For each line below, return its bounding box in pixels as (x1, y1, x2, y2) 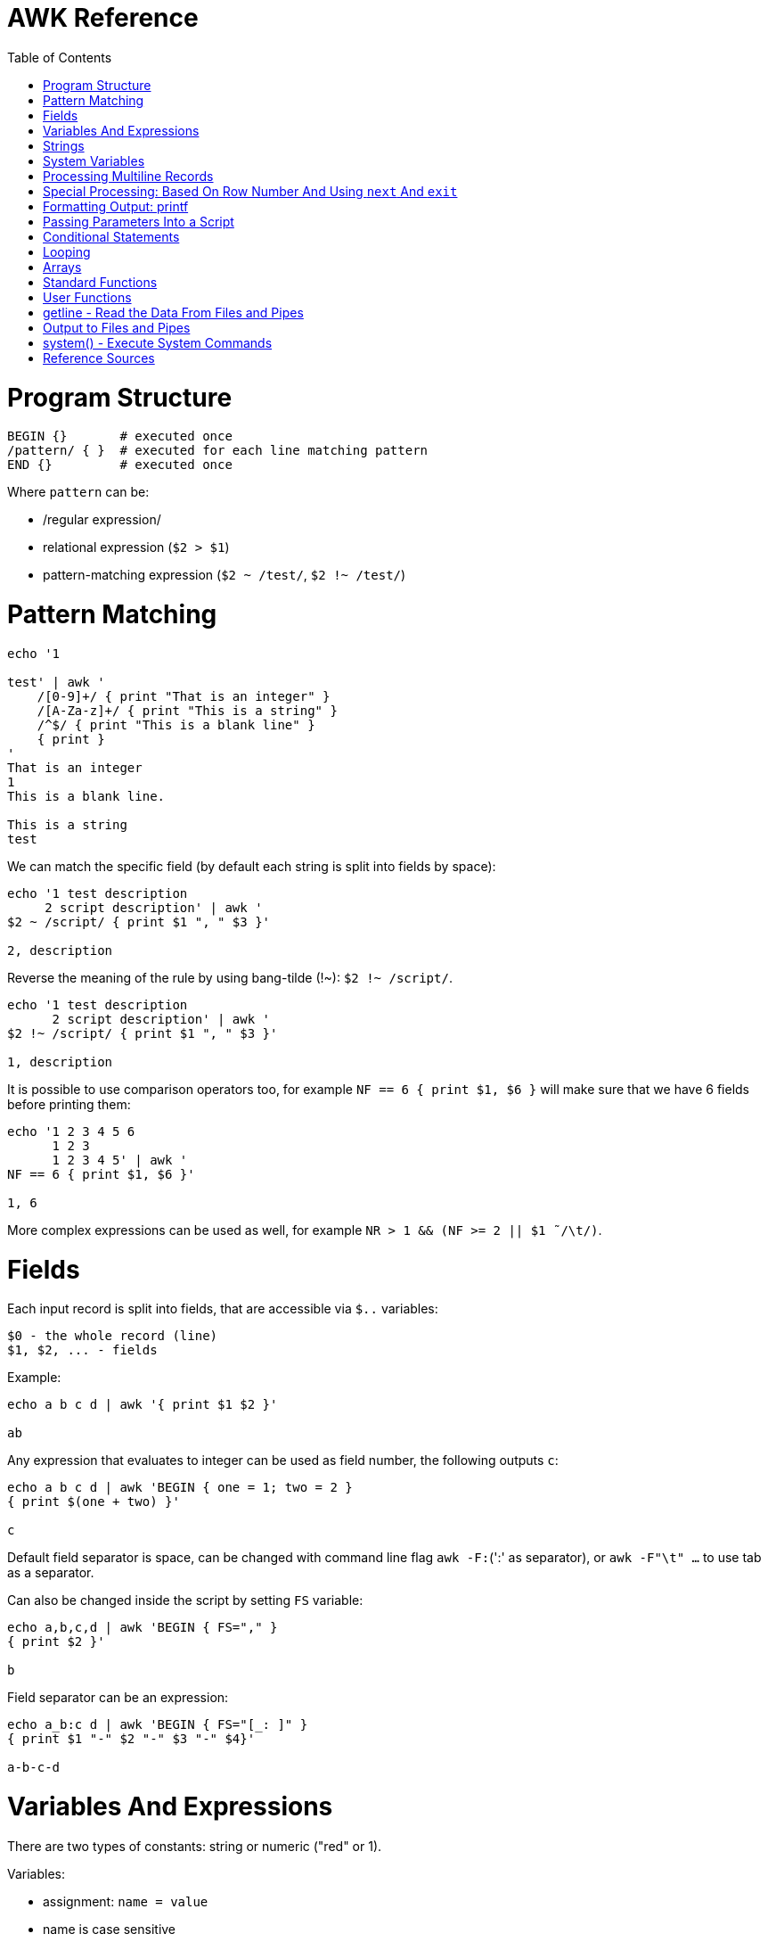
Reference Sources (43, 350, 155, 366)
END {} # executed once (7, 457, 233, 473)
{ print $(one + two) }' (7, 1494, 180, 1510)
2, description (7, 942, 113, 958)
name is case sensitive (43, 1921, 176, 1937)
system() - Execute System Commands (43, 334, 273, 350)
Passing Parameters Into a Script (43, 213, 234, 229)
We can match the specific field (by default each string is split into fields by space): (7, 858, 496, 874)
